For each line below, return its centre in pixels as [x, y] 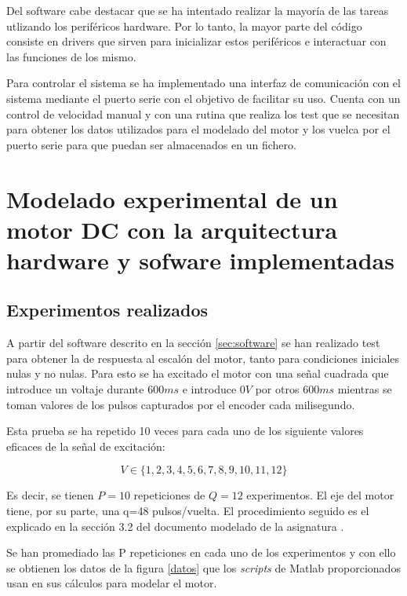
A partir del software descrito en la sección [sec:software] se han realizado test [193, 343]
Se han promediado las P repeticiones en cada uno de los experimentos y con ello [201, 552]
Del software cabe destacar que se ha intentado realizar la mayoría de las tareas [198, 10]
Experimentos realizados [107, 310]
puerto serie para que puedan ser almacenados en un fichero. [151, 144]
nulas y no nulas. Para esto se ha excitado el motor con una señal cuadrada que [198, 373]
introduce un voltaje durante [75, 389]
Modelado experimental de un [172, 198]
